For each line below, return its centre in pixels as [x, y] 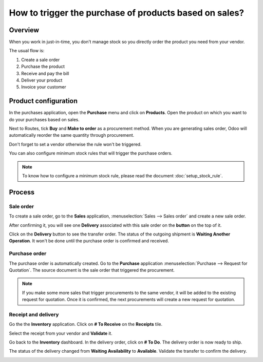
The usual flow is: [27, 51]
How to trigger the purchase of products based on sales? [127, 13]
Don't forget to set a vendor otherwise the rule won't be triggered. [75, 144]
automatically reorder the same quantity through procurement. [72, 135]
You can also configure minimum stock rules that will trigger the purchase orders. [91, 153]
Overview [24, 30]
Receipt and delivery [34, 314]
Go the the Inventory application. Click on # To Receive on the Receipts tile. [86, 324]
